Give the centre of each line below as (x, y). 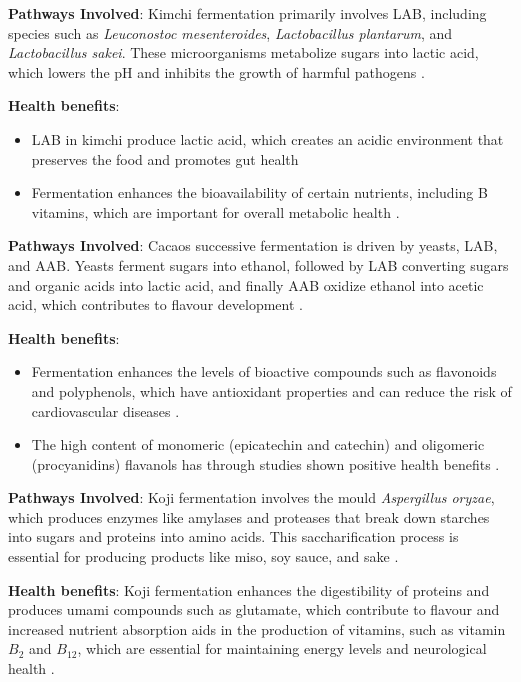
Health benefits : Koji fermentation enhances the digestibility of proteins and (249, 589)
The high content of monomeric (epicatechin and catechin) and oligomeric (258, 444)
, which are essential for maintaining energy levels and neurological (282, 648)
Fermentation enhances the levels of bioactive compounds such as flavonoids (264, 371)
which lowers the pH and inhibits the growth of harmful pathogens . (216, 71)
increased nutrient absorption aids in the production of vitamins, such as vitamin (257, 628)
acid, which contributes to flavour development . (155, 304)
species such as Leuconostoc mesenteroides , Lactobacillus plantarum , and (230, 32)
